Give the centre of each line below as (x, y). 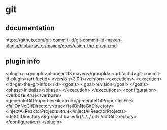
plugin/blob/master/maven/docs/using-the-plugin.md (61, 46)
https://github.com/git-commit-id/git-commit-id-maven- (64, 40)
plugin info (23, 61)
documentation (30, 28)
